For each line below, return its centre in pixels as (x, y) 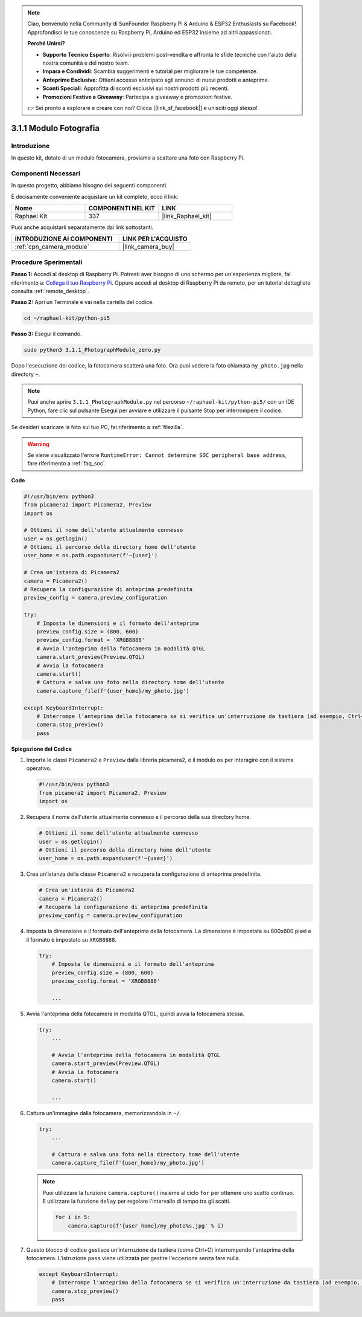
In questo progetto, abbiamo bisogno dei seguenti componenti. (90, 186)
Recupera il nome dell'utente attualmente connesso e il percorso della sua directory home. (139, 817)
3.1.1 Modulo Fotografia (55, 128)
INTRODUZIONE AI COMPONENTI (64, 239)
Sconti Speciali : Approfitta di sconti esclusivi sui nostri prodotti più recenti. (136, 88)
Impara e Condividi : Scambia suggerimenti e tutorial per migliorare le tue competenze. (150, 71)
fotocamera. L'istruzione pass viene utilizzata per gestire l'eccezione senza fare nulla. (133, 1258)
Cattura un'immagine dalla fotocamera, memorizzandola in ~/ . (104, 1113)
